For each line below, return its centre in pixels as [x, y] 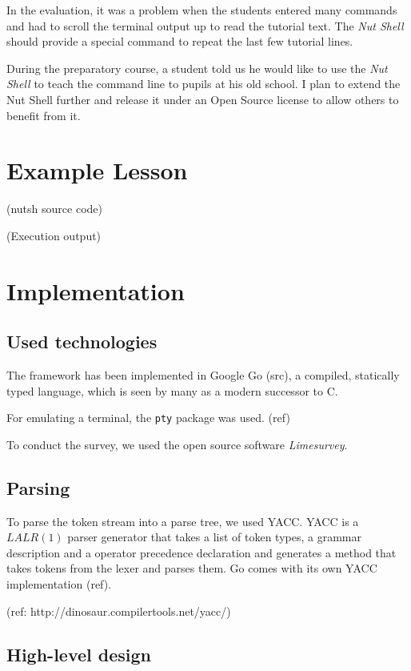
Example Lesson [97, 170]
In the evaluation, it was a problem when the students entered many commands [202, 10]
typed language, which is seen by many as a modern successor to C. [172, 390]
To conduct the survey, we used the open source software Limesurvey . [177, 444]
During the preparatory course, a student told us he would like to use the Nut [197, 68]
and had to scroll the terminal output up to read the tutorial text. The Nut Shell [205, 25]
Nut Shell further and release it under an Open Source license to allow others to [203, 99]
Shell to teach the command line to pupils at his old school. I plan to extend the [204, 84]
